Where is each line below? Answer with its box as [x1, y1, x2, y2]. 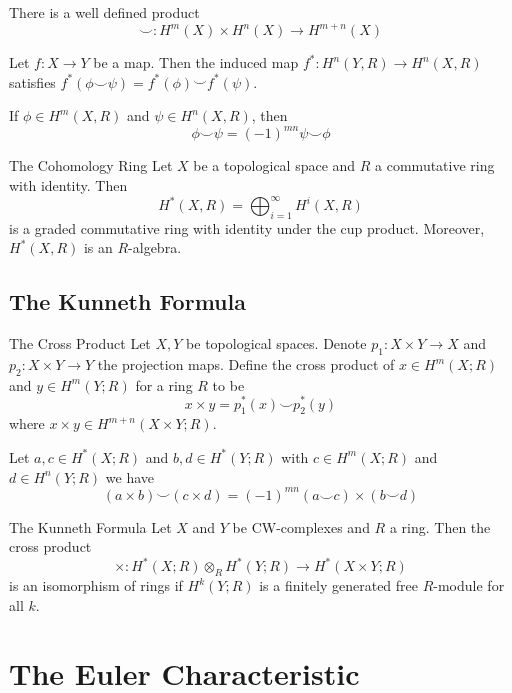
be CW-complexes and [232, 516, 370, 537]
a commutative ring [375, 155, 495, 176]
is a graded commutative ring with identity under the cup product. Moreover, [9, 217, 485, 238]
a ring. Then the [389, 516, 491, 537]
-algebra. [128, 237, 182, 258]
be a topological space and [193, 155, 356, 176]
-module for [433, 575, 505, 596]
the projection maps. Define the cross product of [97, 354, 395, 375]
